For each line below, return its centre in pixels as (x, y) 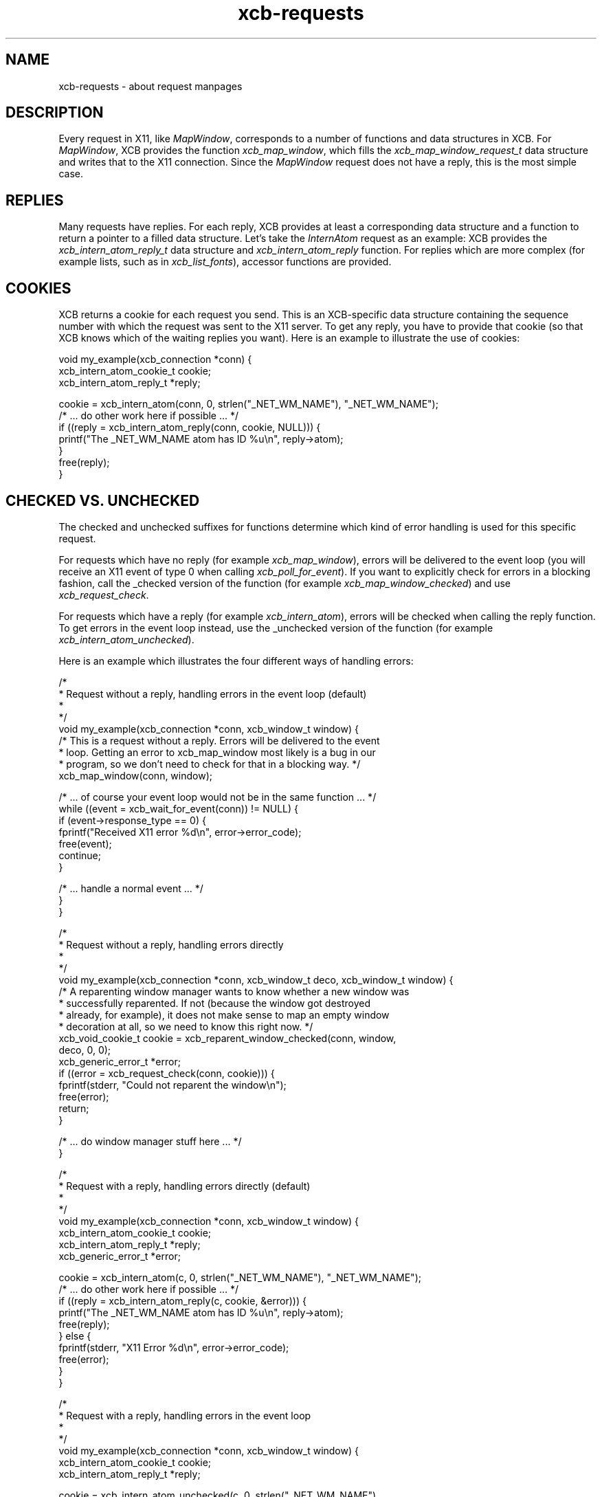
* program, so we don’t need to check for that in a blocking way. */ (210, 764)
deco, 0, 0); (85, 1050)
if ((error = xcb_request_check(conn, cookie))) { (167, 1073)
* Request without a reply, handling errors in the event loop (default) (213, 694)
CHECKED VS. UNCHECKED (103, 500)
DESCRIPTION (55, 113)
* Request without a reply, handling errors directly (171, 944)
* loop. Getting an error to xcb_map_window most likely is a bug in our (217, 752)
